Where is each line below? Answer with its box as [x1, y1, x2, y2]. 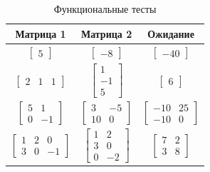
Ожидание [147, 26, 194, 41]
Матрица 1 [15, 26, 66, 41]
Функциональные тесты [53, 1, 157, 16]
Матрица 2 [80, 26, 132, 41]
